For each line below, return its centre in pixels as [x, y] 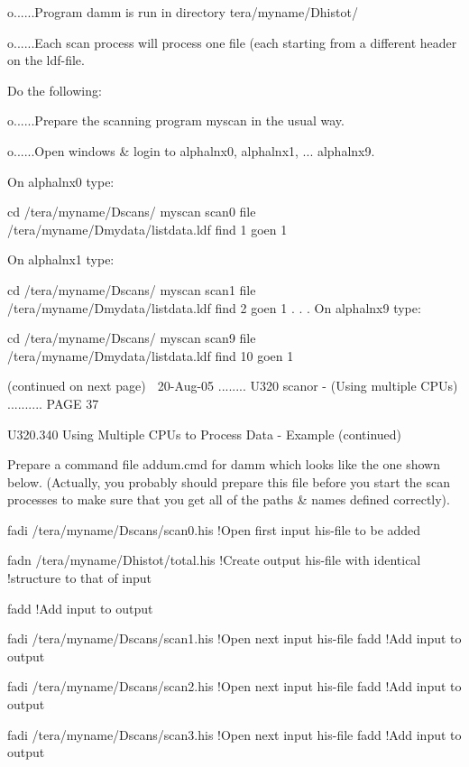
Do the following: [55, 90]
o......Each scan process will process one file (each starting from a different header [232, 42]
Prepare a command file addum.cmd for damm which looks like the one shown [224, 464]
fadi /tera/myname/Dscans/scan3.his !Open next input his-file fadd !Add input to [234, 734]
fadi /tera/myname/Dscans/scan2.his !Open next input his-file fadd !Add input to [234, 686]
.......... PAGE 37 [53, 403]
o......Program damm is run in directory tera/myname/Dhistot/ [183, 12]
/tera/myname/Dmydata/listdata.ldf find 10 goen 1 [151, 355]
